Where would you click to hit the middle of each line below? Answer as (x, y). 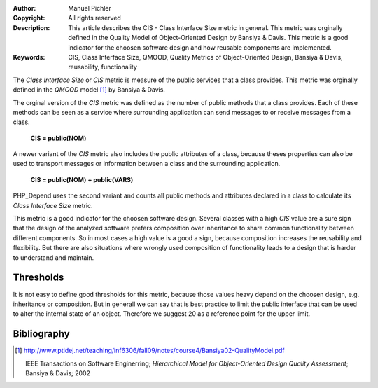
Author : (24, 8)
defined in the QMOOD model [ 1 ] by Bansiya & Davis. (89, 90)
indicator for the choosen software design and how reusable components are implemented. (200, 47)
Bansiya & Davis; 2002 (58, 373)
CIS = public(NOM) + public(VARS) (82, 179)
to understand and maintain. (54, 257)
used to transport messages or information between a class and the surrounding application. (147, 164)
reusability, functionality (103, 67)
